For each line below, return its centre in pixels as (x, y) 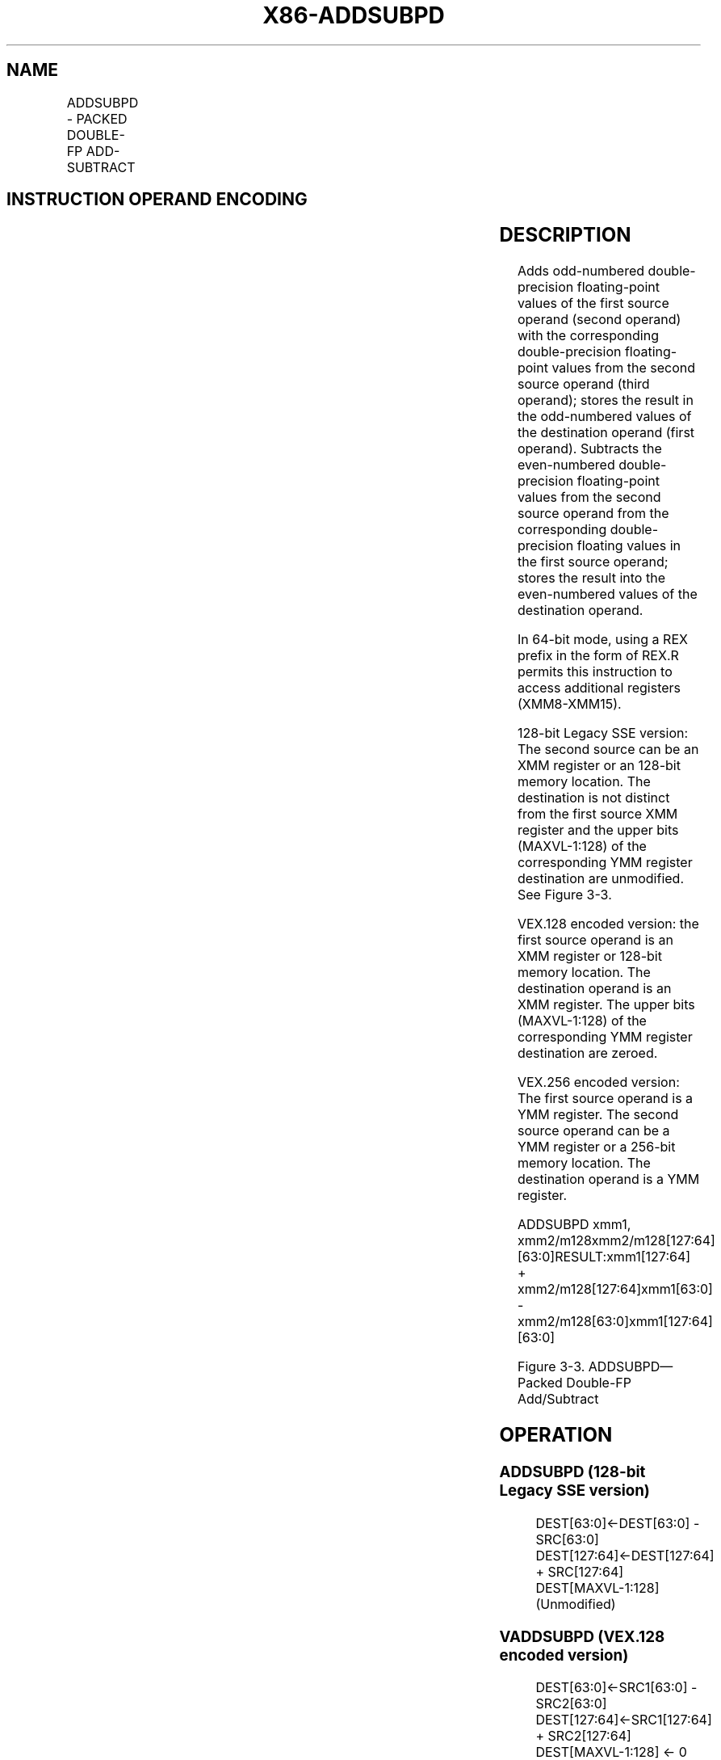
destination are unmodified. (601, 879)
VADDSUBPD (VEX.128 (582, 1636)
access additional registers (599, 688)
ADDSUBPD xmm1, (574, 1225)
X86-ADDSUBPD (354, 15)
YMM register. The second (598, 1115)
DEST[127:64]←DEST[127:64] (625, 1555)
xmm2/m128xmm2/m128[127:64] (616, 1241)
